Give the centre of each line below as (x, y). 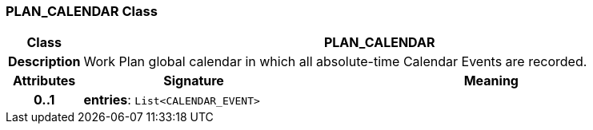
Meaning (491, 81)
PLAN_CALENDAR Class (82, 11)
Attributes (44, 81)
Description (44, 62)
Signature (194, 81)
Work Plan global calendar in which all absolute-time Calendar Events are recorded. (335, 62)
